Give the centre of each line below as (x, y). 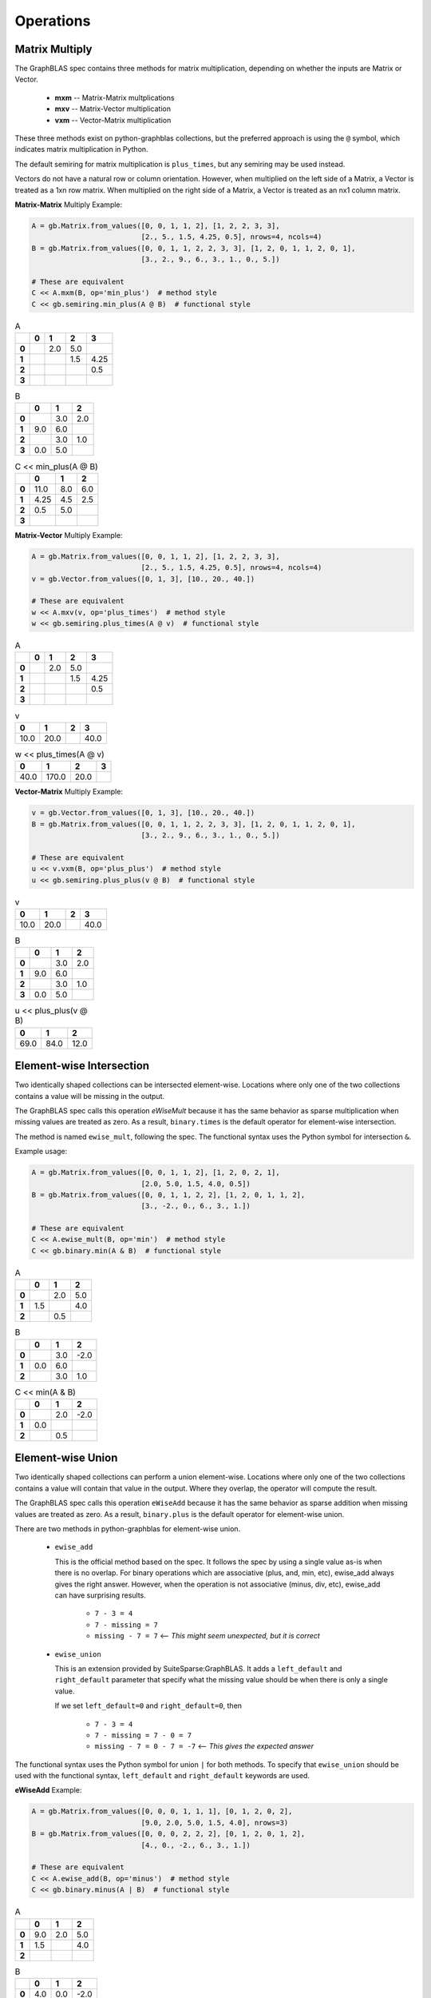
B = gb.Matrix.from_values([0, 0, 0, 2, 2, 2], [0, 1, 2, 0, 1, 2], (168, 1834)
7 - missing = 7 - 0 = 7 (143, 1735)
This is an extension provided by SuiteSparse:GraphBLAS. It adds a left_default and (198, 1668)
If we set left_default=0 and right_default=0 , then (148, 1705)
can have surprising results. (101, 1595)
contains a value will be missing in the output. (90, 1096)
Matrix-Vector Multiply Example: (69, 535)
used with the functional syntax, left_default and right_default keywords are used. (162, 1776)
